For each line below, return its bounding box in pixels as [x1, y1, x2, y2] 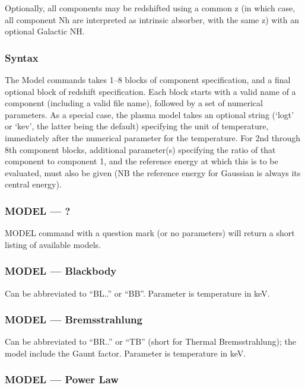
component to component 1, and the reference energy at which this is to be [5, 155, 278, 167]
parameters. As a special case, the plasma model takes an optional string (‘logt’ [5, 108, 294, 120]
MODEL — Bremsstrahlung [5, 312, 142, 327]
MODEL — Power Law [5, 372, 119, 387]
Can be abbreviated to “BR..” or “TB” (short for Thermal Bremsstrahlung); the [5, 335, 296, 348]
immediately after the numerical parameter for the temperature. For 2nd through [5, 131, 300, 144]
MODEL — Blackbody [5, 263, 117, 278]
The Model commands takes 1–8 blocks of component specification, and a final [5, 74, 291, 85]
